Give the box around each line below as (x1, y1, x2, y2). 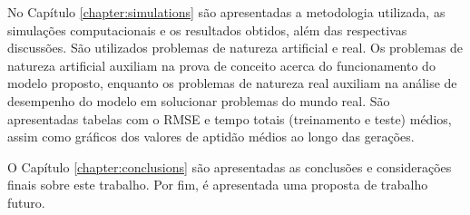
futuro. (7, 192, 45, 211)
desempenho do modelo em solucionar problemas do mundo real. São (7, 91, 390, 110)
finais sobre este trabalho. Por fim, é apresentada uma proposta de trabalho (7, 175, 428, 194)
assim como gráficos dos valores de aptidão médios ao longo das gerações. (7, 127, 415, 146)
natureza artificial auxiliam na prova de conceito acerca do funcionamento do (7, 55, 436, 74)
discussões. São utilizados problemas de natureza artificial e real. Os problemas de (7, 38, 464, 57)
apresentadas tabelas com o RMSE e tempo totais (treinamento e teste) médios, (7, 109, 452, 128)
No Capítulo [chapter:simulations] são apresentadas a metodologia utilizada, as (7, 3, 446, 21)
